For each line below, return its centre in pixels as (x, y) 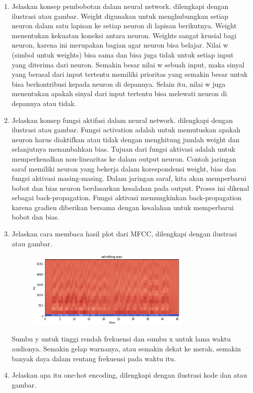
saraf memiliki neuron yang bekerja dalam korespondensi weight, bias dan (124, 168)
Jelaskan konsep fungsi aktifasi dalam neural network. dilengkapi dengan (122, 120)
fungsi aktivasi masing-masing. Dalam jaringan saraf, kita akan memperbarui (129, 178)
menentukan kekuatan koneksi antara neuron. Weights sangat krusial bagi (124, 35)
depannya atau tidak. (44, 103)
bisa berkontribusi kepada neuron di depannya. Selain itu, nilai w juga (119, 84)
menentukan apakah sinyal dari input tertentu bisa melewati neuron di (119, 93)
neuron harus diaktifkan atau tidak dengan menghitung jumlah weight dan (126, 139)
